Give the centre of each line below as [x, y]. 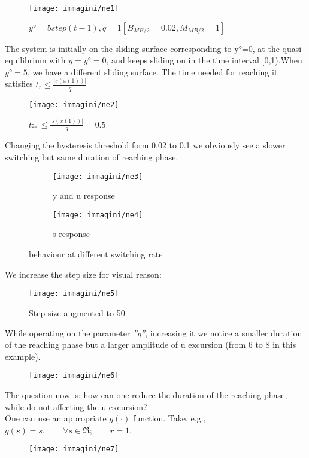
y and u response [84, 195]
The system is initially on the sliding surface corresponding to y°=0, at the [142, 48]
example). [23, 356]
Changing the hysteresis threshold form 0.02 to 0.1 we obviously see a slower [145, 145]
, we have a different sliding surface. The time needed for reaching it [152, 72]
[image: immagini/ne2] [74, 104]
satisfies [19, 84]
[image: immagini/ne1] [74, 8]
